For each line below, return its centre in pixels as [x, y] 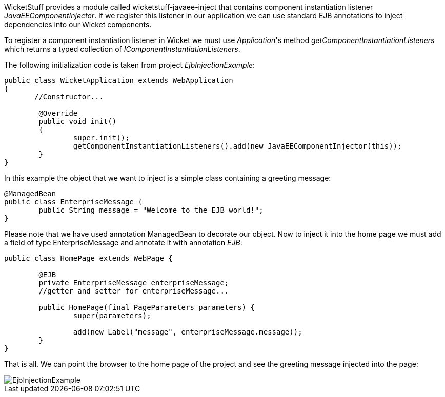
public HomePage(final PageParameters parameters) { [147, 307]
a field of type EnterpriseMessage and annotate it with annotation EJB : [123, 243]
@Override [58, 113]
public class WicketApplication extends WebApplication [119, 80]
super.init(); [101, 138]
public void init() [78, 121]
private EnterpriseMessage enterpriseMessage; [134, 283]
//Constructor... [69, 97]
